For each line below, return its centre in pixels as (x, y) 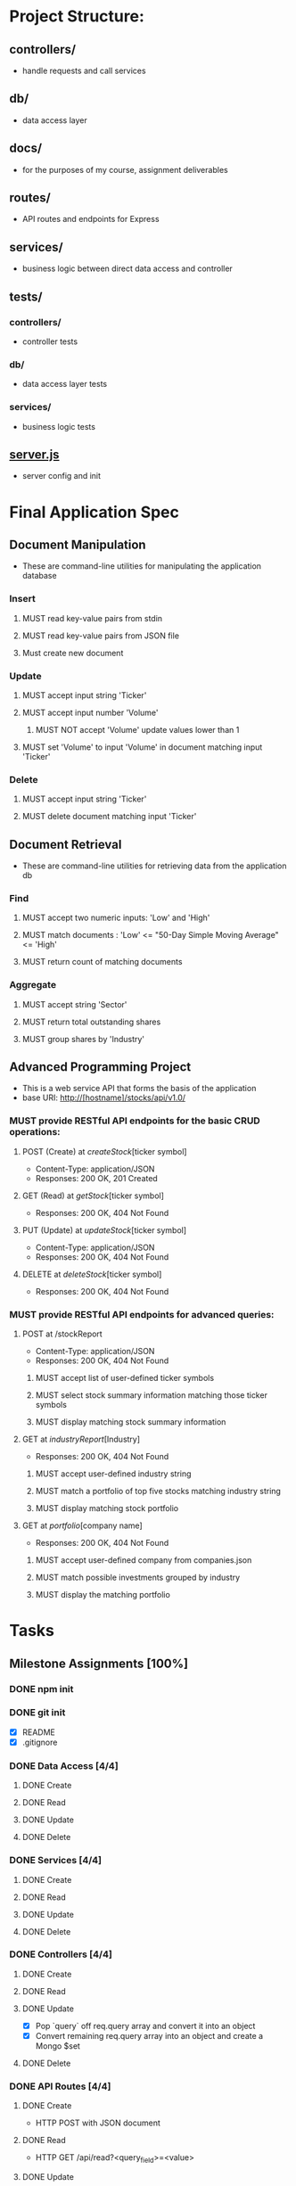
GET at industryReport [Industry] (81, 1439)
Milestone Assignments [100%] (99, 1663)
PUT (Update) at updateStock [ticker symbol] (104, 1230)
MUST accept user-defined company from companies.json (144, 1560)
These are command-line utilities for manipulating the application (141, 566)
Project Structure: (77, 16)
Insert (22, 599)
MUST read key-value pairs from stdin (92, 618)
